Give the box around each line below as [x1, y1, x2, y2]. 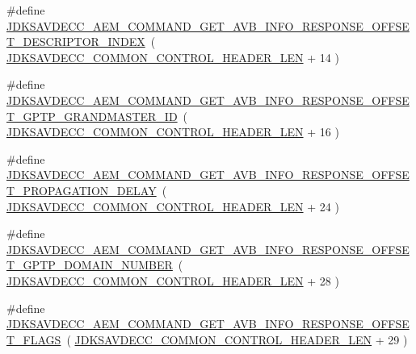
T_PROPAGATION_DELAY [6, 181, 157, 198]
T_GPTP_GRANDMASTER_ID [6, 107, 178, 124]
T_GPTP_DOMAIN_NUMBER [6, 256, 173, 273]
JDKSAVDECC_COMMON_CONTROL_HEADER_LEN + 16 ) [6, 123, 339, 140]
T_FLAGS [6, 331, 61, 348]
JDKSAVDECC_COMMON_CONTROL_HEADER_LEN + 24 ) [6, 198, 339, 214]
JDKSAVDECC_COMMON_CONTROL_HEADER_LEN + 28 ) [6, 272, 339, 289]
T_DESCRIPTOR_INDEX [6, 33, 145, 50]
